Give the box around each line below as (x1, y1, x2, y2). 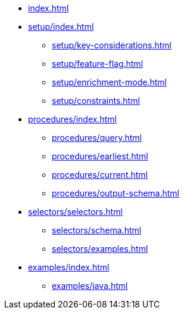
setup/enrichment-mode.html (52, 77, 167, 87)
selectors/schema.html (52, 225, 142, 235)
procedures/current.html (52, 170, 148, 180)
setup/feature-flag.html (52, 59, 144, 69)
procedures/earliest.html (52, 151, 148, 161)
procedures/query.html (52, 133, 142, 143)
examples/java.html (52, 281, 128, 291)
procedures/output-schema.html (52, 188, 179, 198)
